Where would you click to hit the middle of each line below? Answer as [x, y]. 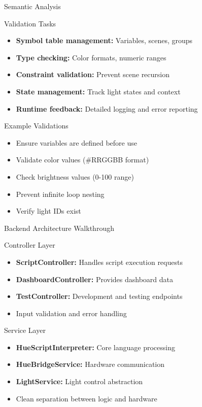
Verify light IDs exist [48, 211]
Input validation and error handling [71, 313]
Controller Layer [30, 245]
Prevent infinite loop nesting [60, 194]
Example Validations [36, 126]
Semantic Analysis [32, 6]
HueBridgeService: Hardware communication [90, 364]
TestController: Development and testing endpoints [99, 296]
